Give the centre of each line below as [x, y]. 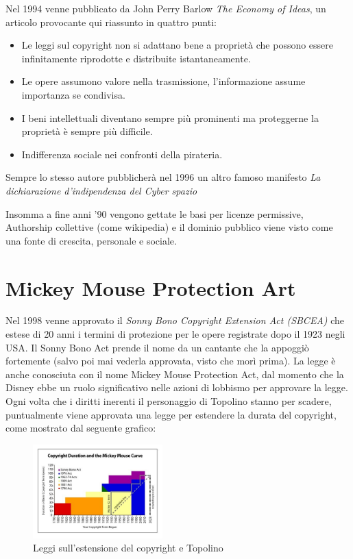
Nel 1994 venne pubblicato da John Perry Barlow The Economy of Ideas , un [166, 8]
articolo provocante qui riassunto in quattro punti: [111, 22]
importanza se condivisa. [73, 94]
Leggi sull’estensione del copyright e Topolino [128, 548]
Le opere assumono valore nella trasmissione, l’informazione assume [163, 81]
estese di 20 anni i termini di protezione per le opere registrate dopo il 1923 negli [175, 334]
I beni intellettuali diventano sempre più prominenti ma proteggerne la [170, 117]
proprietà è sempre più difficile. [87, 131]
